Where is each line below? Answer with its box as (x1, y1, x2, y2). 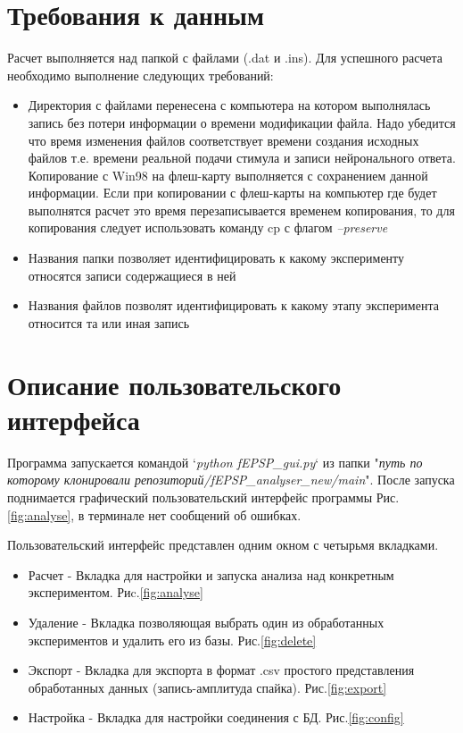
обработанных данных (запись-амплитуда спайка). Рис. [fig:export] (28, 678, 387, 696)
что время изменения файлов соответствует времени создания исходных (28, 131, 419, 149)
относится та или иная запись (28, 313, 190, 332)
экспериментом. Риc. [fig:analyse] (28, 583, 203, 602)
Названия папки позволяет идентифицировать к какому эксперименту (28, 249, 405, 267)
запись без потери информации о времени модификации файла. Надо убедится (28, 113, 456, 131)
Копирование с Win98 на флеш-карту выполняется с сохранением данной (28, 165, 428, 184)
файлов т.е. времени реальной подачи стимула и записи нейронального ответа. (28, 148, 456, 167)
